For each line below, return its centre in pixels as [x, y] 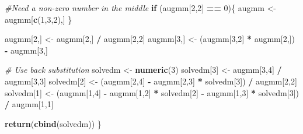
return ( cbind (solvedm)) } [53, 123]
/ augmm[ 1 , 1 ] [29, 104]
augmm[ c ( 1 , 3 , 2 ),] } [39, 19]
